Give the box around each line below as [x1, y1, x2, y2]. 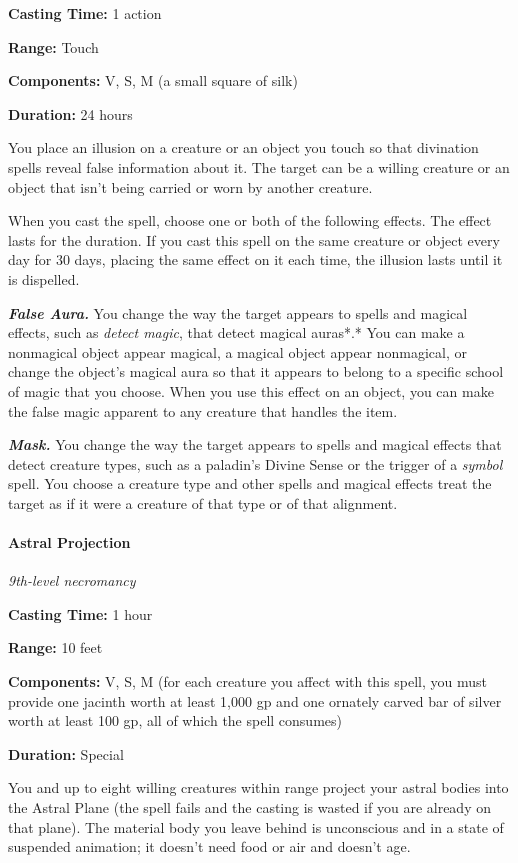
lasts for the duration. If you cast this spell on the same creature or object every [8, 229, 500, 250]
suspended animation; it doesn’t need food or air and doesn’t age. [8, 836, 411, 857]
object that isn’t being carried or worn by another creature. [8, 176, 373, 197]
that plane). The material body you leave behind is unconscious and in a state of [8, 816, 504, 837]
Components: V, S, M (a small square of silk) [8, 70, 298, 91]
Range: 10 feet [8, 637, 103, 658]
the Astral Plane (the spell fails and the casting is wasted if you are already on [8, 797, 491, 818]
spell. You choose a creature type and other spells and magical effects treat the [8, 473, 492, 494]
